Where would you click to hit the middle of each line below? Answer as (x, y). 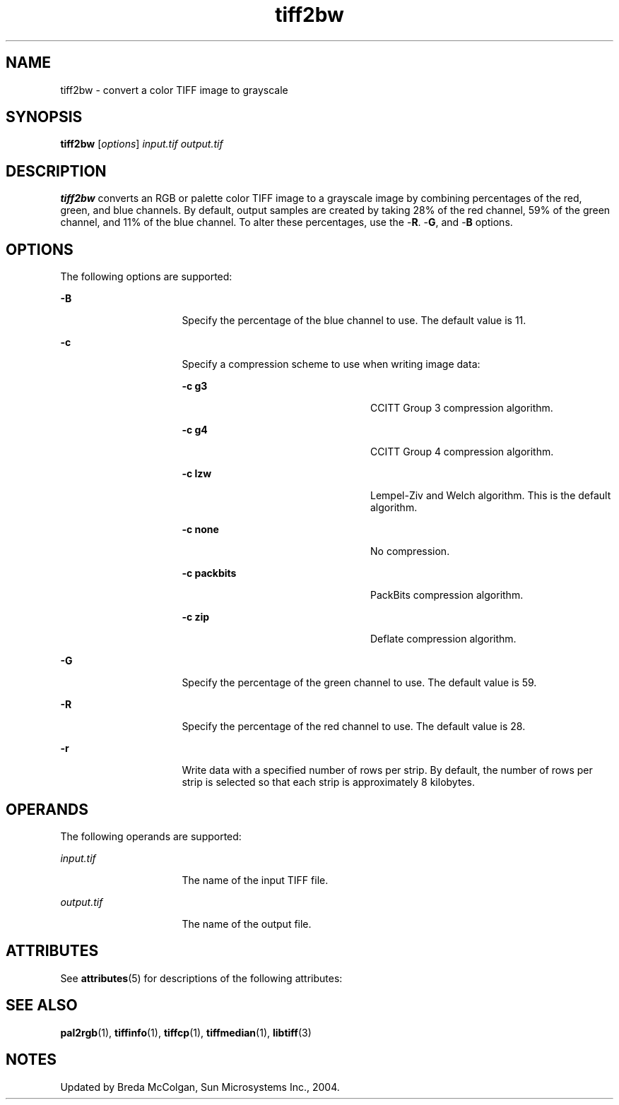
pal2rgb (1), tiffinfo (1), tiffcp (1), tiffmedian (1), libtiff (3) (186, 1032)
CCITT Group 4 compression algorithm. (462, 452)
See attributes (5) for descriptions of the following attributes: (201, 978)
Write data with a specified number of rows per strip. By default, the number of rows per (387, 770)
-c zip (196, 617)
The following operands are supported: (151, 836)
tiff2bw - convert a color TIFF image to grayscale (174, 90)
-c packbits (209, 573)
